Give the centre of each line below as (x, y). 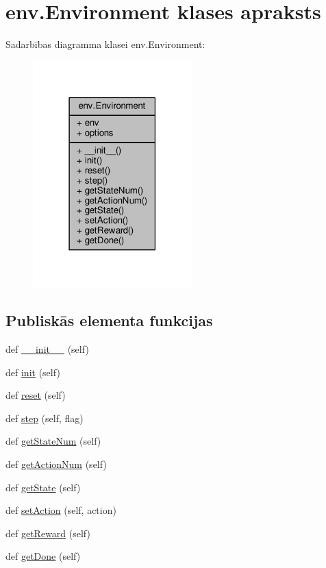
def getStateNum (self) (53, 441)
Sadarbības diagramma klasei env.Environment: (105, 44)
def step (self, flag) (45, 418)
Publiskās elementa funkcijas (109, 320)
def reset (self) (36, 395)
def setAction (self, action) (61, 510)
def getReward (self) (48, 533)
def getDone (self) (43, 556)
